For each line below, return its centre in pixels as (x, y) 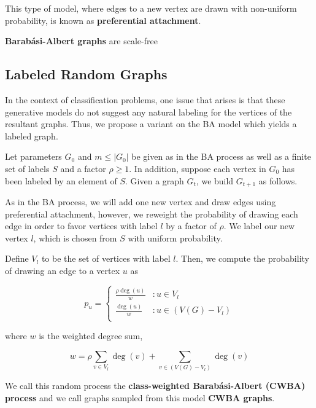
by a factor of (191, 226)
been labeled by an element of (61, 180)
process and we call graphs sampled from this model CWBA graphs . (140, 397)
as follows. (278, 180)
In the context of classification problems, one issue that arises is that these (145, 99)
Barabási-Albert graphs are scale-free (81, 41)
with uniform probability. (175, 237)
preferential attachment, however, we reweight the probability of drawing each (152, 214)
